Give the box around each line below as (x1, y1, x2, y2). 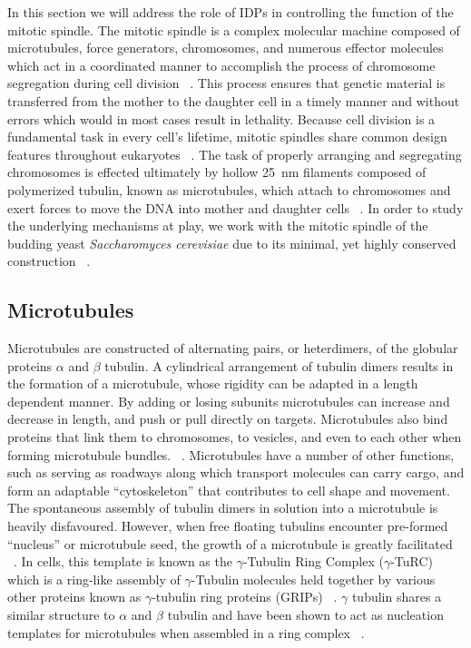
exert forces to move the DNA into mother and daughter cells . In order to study (7, 198, 464, 217)
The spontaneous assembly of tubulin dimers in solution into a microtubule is (7, 498, 438, 517)
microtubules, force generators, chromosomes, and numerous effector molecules (7, 38, 444, 57)
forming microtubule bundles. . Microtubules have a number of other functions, (7, 445, 455, 464)
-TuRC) (390, 552, 434, 571)
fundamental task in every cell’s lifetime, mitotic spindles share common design (7, 127, 447, 146)
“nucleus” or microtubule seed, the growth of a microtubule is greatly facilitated (7, 534, 453, 553)
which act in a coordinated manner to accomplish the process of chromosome (7, 55, 436, 74)
